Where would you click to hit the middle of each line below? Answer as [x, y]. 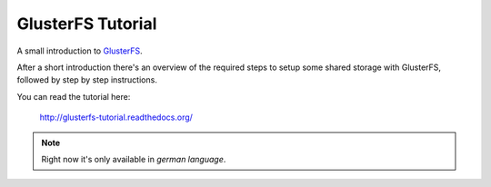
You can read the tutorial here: [74, 96]
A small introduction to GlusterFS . [80, 51]
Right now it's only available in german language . [134, 159]
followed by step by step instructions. [87, 80]
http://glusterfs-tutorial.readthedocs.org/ [116, 117]
